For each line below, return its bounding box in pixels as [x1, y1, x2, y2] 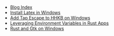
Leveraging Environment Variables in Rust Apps [10, 20, 109, 26]
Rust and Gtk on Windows [10, 25, 64, 31]
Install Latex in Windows [10, 9, 61, 15]
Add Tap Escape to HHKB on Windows [10, 15, 91, 20]
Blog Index [10, 4, 33, 10]
